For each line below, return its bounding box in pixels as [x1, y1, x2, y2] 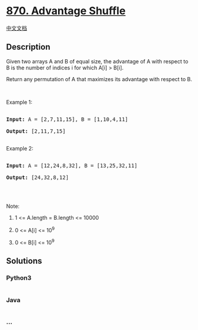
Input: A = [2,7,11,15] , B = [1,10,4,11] [6, 116, 129, 123]
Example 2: [6, 145, 34, 152]
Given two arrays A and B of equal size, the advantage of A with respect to [6, 57, 189, 65]
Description [6, 42, 50, 52]
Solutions [6, 256, 43, 266]
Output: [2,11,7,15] [6, 127, 66, 134]
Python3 [6, 274, 31, 282]
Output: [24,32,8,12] [6, 174, 69, 181]
